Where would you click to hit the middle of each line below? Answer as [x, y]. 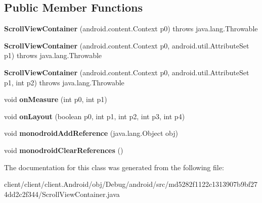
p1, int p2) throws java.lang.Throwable [64, 82]
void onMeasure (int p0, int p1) [56, 99]
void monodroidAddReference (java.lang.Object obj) [91, 133]
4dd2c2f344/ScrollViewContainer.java [62, 194]
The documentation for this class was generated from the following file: [114, 167]
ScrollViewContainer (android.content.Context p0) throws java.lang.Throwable [131, 29]
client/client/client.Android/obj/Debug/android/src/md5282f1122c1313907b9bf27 [131, 184]
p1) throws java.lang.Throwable [53, 55]
